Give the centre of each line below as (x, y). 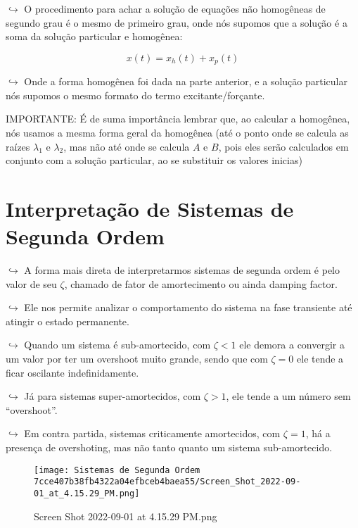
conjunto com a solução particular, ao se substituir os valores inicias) (154, 160)
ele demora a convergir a (292, 345)
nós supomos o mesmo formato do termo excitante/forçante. (135, 95)
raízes (18, 146)
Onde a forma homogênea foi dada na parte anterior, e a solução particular (186, 81)
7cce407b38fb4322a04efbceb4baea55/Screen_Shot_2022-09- (167, 482)
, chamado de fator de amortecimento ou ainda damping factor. (201, 283)
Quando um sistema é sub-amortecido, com (117, 345)
